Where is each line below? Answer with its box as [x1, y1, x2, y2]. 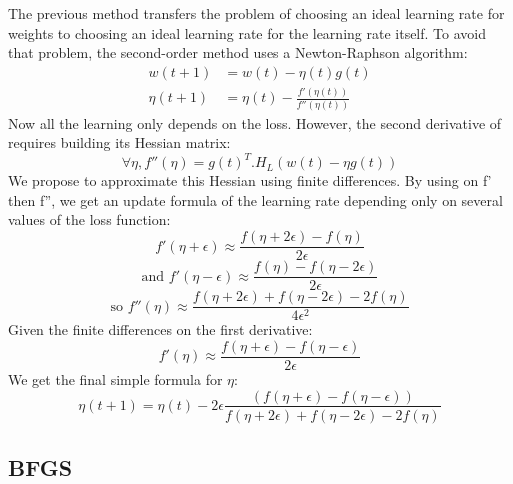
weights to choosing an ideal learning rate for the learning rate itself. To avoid [8, 22, 486, 43]
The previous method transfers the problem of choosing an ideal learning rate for [8, 3, 505, 23]
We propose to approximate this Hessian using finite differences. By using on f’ [8, 170, 492, 191]
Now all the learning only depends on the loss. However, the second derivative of [8, 112, 502, 133]
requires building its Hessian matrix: [8, 132, 231, 153]
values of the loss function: [8, 209, 171, 230]
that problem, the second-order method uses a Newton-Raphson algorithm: [8, 42, 468, 63]
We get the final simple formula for [8, 368, 223, 389]
